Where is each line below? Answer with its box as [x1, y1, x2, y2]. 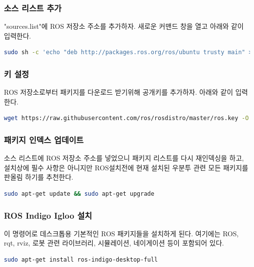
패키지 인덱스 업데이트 [4, 133, 84, 145]
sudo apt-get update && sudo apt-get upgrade [4, 190, 154, 197]
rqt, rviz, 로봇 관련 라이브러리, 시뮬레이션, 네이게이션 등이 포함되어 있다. [4, 238, 224, 248]
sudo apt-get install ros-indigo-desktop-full [4, 256, 158, 263]
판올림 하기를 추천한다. [4, 172, 74, 182]
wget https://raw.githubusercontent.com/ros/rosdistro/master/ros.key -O [4, 115, 249, 122]
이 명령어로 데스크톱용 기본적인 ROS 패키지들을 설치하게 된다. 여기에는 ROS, [4, 228, 239, 238]
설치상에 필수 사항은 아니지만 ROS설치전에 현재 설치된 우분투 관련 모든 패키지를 [4, 162, 249, 172]
